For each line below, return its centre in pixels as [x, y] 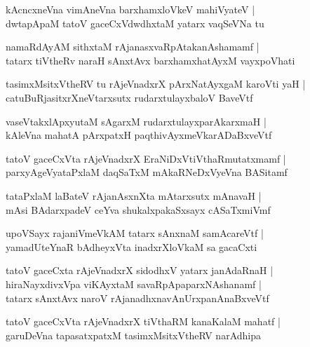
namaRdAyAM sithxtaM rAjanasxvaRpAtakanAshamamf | [133, 47]
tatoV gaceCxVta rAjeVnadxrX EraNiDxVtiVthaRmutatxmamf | [146, 158]
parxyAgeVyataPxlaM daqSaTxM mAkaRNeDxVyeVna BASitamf [147, 172]
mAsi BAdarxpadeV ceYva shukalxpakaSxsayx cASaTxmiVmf [138, 209]
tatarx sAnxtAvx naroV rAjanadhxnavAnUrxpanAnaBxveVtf [137, 298]
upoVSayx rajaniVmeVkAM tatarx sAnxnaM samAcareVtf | [135, 233]
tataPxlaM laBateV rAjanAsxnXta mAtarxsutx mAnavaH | [134, 195]
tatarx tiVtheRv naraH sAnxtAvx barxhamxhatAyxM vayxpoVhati [150, 60]
